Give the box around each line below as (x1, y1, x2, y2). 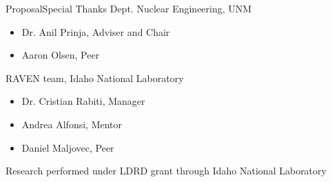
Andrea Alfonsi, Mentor (21, 117, 123, 131)
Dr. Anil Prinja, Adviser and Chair (21, 24, 170, 39)
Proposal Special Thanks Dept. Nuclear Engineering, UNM (6, 1, 252, 15)
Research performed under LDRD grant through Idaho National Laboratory (6, 163, 326, 178)
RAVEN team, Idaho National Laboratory (6, 70, 184, 85)
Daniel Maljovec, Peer (21, 140, 114, 154)
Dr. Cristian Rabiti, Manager (21, 94, 145, 108)
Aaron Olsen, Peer (21, 48, 100, 62)
